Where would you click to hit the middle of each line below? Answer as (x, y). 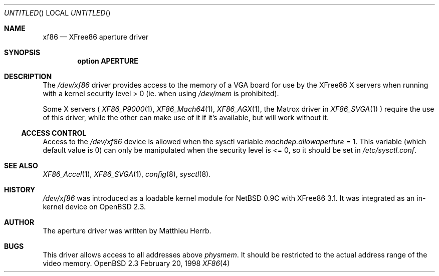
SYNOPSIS (22, 52)
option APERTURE (108, 61)
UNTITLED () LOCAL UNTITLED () (57, 13)
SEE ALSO (21, 166)
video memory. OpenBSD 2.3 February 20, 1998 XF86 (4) (136, 263)
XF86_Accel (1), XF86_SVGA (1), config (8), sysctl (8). (127, 174)
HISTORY (20, 190)
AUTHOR (19, 222)
